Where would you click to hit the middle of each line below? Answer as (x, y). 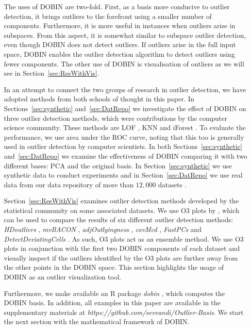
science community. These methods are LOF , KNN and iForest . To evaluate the (125, 127)
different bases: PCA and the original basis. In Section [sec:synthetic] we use (118, 165)
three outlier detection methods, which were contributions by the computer (116, 118)
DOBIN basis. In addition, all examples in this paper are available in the (112, 303)
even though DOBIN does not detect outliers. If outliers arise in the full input (120, 44)
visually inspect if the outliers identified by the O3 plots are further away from (121, 257)
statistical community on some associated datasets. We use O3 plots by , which (122, 210)
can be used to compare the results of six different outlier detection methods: (118, 220)
